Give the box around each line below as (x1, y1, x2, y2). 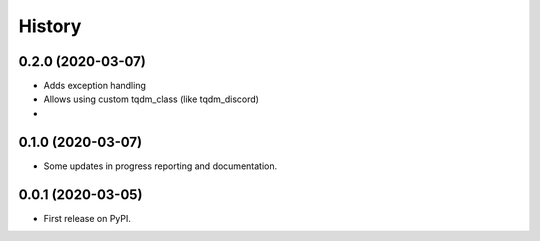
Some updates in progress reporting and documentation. (43, 160, 278, 172)
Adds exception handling (43, 80, 147, 92)
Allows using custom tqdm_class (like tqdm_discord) (43, 93, 260, 105)
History (18, 15, 82, 37)
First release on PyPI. (43, 212, 132, 224)
